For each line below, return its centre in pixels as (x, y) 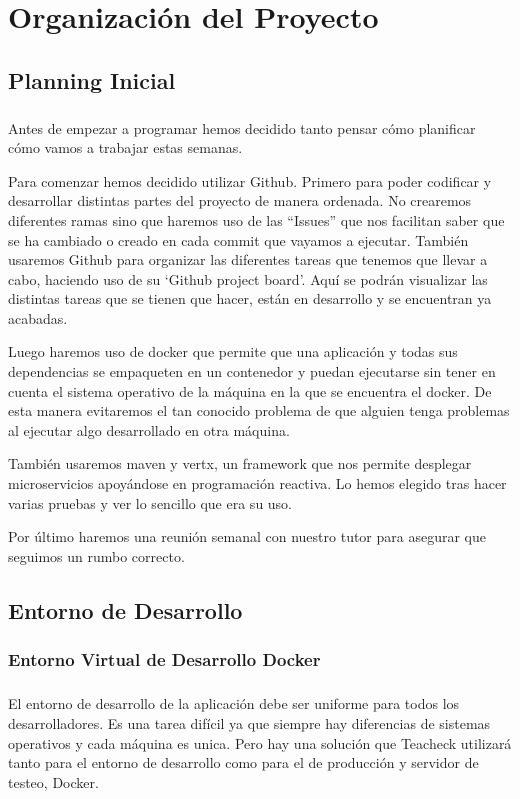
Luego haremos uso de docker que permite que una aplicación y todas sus (233, 351)
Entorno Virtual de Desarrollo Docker (164, 659)
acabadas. (38, 317)
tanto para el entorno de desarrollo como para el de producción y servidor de (243, 762)
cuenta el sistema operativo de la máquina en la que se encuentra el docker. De (250, 390)
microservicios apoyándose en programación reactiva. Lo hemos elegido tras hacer (257, 483)
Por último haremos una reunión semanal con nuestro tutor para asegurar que (247, 536)
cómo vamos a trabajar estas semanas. (125, 147)
